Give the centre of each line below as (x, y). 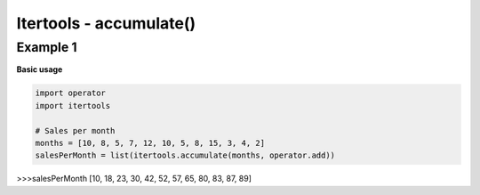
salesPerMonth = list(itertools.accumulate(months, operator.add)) (185, 155)
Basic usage (40, 69)
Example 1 (47, 47)
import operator (71, 93)
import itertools (73, 106)
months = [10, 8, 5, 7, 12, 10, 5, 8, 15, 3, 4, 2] (150, 143)
